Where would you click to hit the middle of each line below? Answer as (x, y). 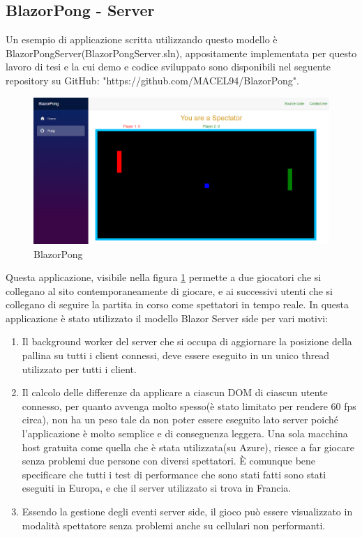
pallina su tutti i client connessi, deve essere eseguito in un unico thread (176, 355)
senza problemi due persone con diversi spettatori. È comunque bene (169, 461)
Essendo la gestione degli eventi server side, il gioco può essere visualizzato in (187, 512)
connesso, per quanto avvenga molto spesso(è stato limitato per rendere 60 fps (189, 406)
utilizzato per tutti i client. (79, 369)
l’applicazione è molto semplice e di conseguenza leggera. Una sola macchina (185, 433)
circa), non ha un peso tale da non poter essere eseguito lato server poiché (180, 419)
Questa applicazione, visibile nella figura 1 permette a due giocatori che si (164, 277)
